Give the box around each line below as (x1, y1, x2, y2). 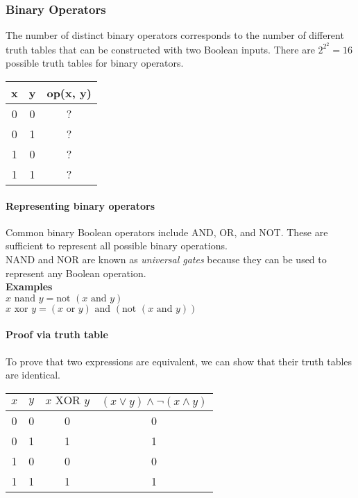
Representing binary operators (6, 198, 155, 213)
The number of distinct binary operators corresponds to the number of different (6, 28, 344, 42)
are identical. (6, 367, 60, 382)
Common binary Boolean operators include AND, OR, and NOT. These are (6, 224, 328, 239)
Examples (6, 279, 53, 294)
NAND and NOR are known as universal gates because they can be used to (6, 252, 327, 267)
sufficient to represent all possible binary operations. (6, 238, 228, 253)
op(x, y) (46, 85, 92, 101)
